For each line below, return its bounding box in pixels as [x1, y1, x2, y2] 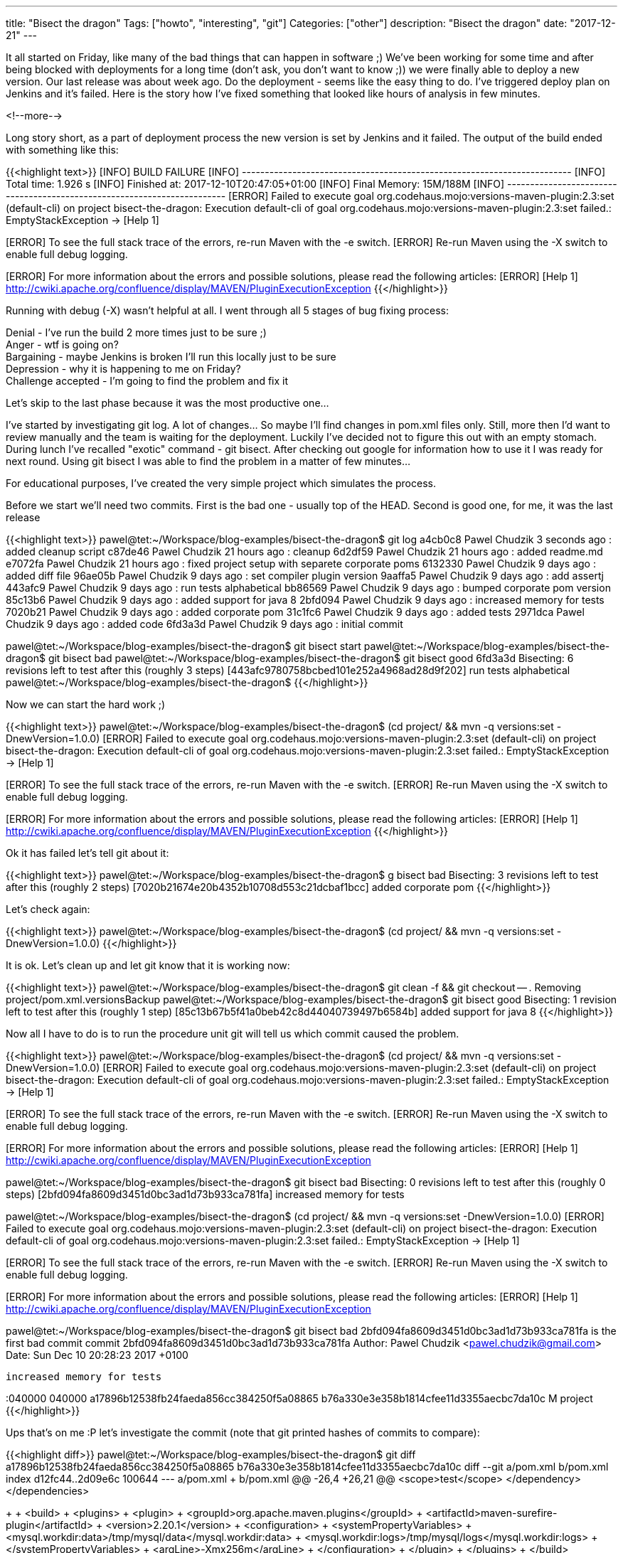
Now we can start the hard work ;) [6, 698, 166, 710]
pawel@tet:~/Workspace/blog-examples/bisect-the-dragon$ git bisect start [6, 640, 361, 652]
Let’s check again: [6, 903, 90, 915]
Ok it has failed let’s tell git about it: [6, 847, 169, 859]
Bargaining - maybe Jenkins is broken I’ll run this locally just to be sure [6, 351, 336, 363]
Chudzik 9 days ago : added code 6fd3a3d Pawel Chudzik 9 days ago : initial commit [6, 618, 403, 630]
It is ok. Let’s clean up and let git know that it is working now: [6, 959, 290, 971]
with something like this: [6, 144, 119, 156]
